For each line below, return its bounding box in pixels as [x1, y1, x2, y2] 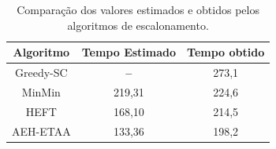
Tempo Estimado [81, 44, 177, 60]
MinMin [21, 83, 61, 100]
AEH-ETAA [12, 122, 71, 139]
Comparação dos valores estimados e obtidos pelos [17, 2, 259, 17]
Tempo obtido [187, 44, 265, 60]
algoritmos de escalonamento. [67, 16, 209, 33]
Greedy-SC [15, 64, 68, 81]
